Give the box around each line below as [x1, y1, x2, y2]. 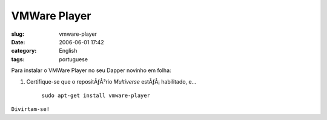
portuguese [59, 55, 88, 63]
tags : [11, 55, 25, 63]
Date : [11, 38, 25, 45]
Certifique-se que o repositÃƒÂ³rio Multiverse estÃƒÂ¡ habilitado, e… [26, 78, 197, 85]
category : [11, 47, 37, 55]
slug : [11, 30, 24, 38]
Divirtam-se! [11, 106, 50, 113]
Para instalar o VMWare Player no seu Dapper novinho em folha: [11, 67, 172, 74]
